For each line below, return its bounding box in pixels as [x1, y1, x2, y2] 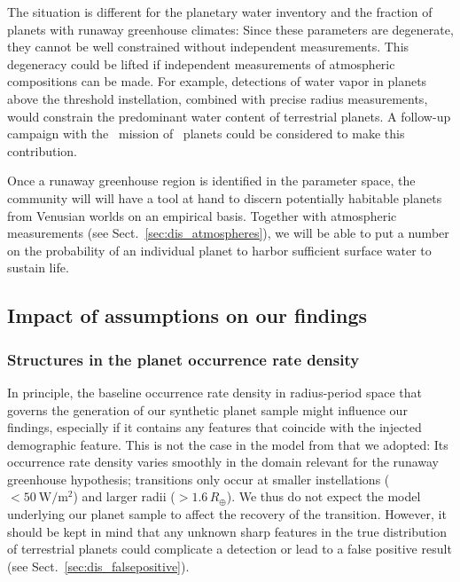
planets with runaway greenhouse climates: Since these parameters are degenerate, [7, 20, 454, 38]
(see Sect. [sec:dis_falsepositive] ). [7, 556, 190, 575]
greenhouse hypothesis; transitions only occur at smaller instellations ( [7, 469, 390, 488]
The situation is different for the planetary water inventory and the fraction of [7, 3, 433, 20]
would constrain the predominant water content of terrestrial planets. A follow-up [7, 106, 451, 125]
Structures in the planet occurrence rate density [7, 348, 360, 370]
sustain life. [7, 258, 69, 277]
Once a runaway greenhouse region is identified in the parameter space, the [7, 171, 416, 190]
